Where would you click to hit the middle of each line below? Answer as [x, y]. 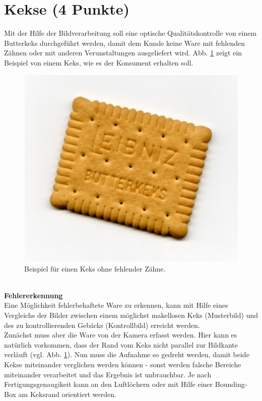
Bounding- [231, 384]
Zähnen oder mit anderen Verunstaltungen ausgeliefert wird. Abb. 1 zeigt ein [123, 53]
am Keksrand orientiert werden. [67, 394]
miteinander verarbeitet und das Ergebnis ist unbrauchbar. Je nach [108, 374]
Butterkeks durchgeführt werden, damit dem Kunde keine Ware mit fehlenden [125, 43]
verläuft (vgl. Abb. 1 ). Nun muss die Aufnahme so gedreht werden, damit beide [127, 354]
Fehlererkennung [34, 295]
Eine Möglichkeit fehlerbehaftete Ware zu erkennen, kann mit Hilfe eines [116, 305]
